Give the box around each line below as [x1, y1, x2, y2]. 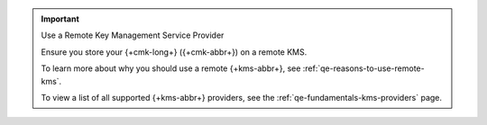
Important [41, 13, 80, 24]
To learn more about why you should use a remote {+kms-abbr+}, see [41, 63, 301, 74]
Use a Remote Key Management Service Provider [41, 30, 225, 40]
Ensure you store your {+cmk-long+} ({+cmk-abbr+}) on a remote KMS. [41, 46, 308, 58]
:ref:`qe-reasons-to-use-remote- [302, 63, 425, 74]
